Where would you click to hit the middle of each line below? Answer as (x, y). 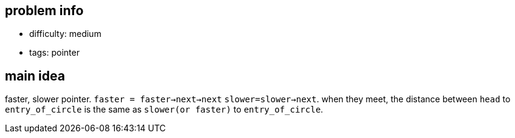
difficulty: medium (65, 34)
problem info (44, 11)
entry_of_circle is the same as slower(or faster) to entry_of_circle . (164, 110)
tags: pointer (54, 53)
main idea (35, 76)
